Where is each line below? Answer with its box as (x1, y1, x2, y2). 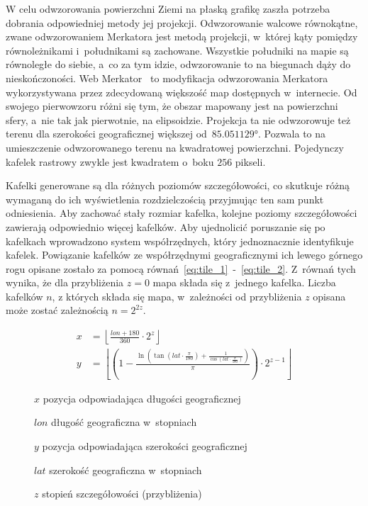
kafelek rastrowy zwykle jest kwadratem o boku (6, 154, 214, 169)
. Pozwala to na (257, 126, 326, 141)
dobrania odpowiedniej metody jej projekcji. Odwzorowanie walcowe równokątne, (6, 15, 358, 30)
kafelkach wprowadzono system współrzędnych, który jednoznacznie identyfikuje (6, 233, 354, 248)
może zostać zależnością (6, 303, 108, 317)
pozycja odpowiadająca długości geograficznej (43, 390, 241, 405)
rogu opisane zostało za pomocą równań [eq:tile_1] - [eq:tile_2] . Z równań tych (6, 261, 356, 276)
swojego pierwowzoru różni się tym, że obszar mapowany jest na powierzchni (6, 99, 338, 113)
